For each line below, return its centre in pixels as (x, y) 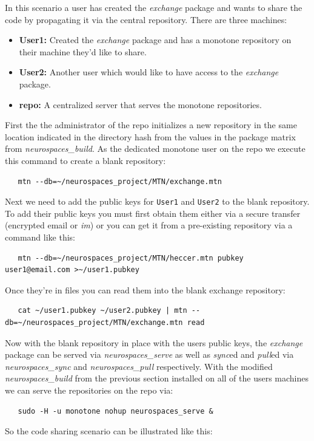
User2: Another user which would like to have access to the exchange (149, 72)
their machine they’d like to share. (83, 51)
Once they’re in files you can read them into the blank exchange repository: (145, 289)
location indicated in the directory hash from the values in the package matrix (150, 136)
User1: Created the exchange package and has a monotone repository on (155, 40)
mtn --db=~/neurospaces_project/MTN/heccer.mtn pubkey (131, 258)
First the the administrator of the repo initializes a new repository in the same (151, 125)
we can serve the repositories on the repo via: (89, 390)
